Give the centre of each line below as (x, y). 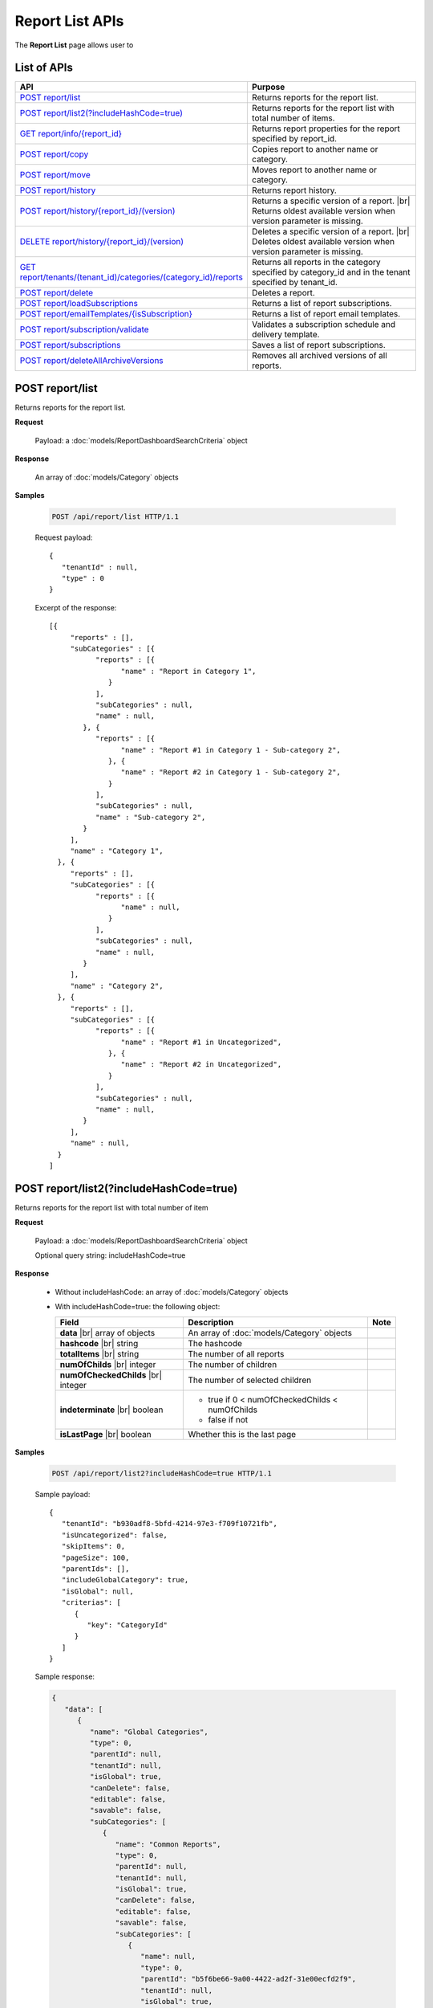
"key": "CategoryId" (127, 1625)
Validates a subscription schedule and (324, 324)
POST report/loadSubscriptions (79, 304)
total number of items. (293, 118)
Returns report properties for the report (326, 129)
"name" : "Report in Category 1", (188, 671)
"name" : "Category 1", (117, 851)
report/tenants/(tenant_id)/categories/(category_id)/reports (132, 277)
